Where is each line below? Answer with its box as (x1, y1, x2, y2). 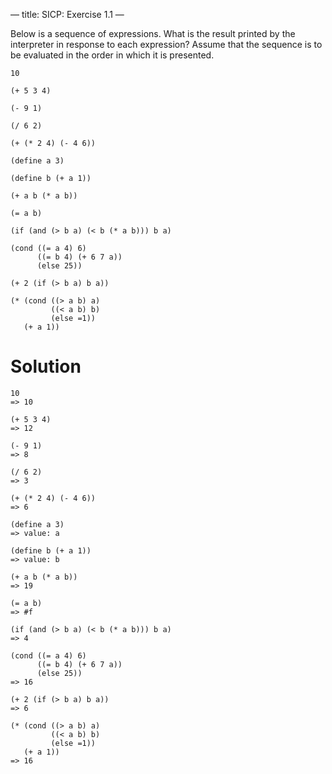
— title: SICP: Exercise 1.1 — (10, 9, 125, 20)
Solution (10, 355, 82, 378)
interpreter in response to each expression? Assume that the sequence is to (10, 39, 323, 50)
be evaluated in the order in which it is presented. (10, 49, 215, 61)
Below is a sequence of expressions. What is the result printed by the (10, 28, 296, 39)
